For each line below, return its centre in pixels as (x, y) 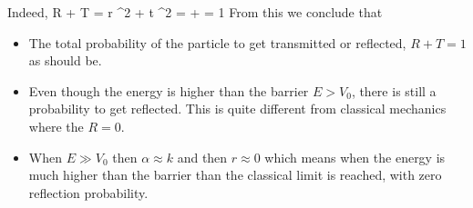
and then (202, 157)
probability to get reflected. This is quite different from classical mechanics (237, 109)
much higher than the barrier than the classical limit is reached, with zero (235, 175)
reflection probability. (88, 192)
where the (56, 126)
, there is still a (394, 90)
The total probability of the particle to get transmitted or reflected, (217, 42)
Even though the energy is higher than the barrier (169, 90)
